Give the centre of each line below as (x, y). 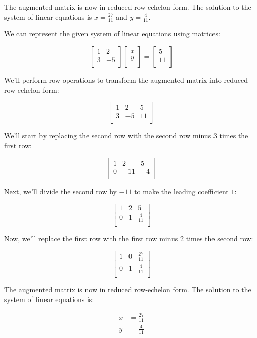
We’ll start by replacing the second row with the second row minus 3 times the (126, 136)
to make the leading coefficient (181, 191)
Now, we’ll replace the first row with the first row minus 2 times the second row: (129, 238)
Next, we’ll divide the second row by (60, 191)
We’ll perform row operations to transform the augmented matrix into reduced (126, 80)
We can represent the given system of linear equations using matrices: (112, 34)
